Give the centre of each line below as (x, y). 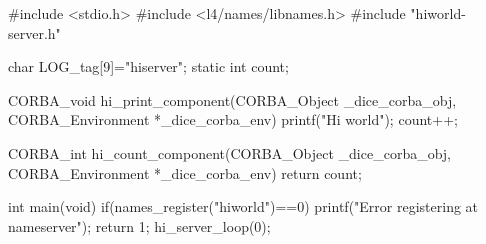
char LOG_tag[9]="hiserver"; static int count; (148, 66)
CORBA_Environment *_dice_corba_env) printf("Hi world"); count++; (233, 119)
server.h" (34, 32)
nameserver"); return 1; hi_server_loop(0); (139, 225)
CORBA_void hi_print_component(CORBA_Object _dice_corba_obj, (232, 99)
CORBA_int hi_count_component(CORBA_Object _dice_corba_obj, (230, 152)
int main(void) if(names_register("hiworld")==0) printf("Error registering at (243, 206)
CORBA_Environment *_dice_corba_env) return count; (185, 172)
